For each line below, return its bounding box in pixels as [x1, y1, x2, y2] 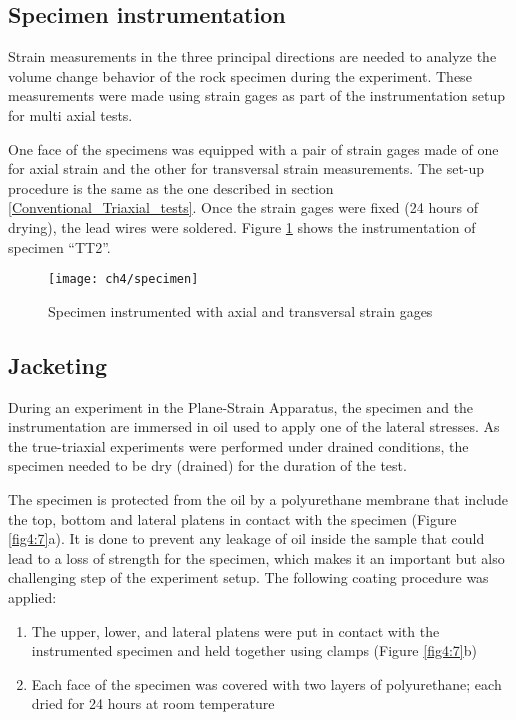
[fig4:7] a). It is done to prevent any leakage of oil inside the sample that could [8, 528, 485, 549]
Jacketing [8, 349, 107, 380]
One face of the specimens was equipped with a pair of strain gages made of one [8, 138, 499, 159]
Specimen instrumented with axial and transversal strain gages [48, 300, 433, 321]
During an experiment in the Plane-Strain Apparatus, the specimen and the [8, 396, 474, 417]
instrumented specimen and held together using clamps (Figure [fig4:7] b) [31, 640, 477, 661]
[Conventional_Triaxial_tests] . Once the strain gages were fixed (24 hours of [8, 197, 478, 218]
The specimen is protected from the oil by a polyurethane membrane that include [8, 488, 509, 509]
